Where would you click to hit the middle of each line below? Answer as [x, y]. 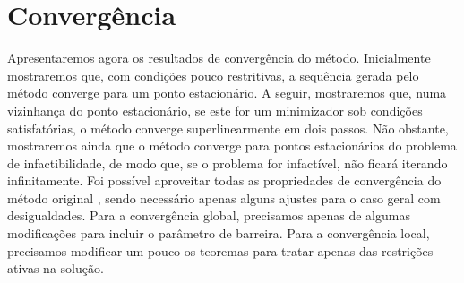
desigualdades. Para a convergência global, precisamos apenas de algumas [209, 215]
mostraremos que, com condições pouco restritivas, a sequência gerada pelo [213, 75]
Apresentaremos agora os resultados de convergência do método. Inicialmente [219, 58]
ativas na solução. [56, 268]
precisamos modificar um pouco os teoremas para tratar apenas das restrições [220, 250]
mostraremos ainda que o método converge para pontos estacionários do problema [232, 146]
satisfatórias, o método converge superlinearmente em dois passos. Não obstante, [228, 128]
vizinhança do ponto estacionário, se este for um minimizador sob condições [215, 110]
